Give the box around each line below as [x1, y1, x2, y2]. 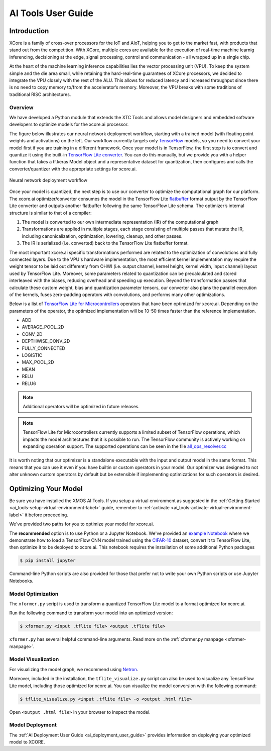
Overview [9, 104, 34, 111]
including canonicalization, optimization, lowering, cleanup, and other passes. [22, 233, 183, 239]
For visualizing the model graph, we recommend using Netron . [9, 666, 139, 672]
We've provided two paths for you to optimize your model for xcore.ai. [9, 521, 154, 527]
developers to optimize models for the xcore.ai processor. [9, 121, 129, 128]
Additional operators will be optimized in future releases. [23, 404, 140, 410]
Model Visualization [9, 656, 59, 663]
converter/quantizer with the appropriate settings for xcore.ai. [9, 166, 137, 172]
